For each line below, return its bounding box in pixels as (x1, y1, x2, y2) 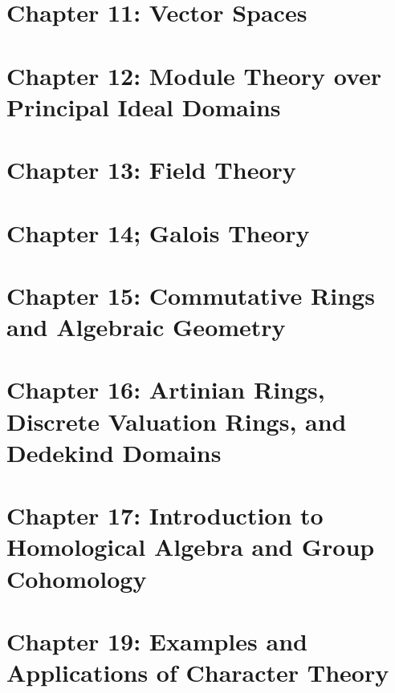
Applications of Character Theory (6, 656, 389, 689)
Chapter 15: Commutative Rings (6, 278, 375, 311)
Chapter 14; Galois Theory (6, 216, 310, 249)
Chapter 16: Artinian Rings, (6, 373, 325, 406)
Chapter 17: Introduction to (6, 499, 324, 532)
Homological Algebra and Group (6, 530, 375, 563)
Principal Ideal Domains (6, 90, 281, 123)
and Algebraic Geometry (6, 310, 286, 343)
